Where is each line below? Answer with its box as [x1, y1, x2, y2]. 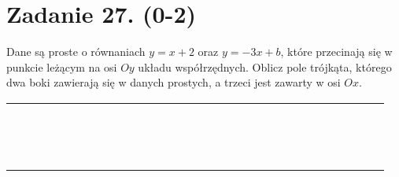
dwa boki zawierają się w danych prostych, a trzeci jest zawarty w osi [6, 74, 341, 90]
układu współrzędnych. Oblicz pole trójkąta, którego [138, 58, 392, 75]
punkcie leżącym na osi [6, 58, 117, 75]
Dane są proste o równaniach [6, 43, 146, 60]
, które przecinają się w [280, 43, 393, 60]
